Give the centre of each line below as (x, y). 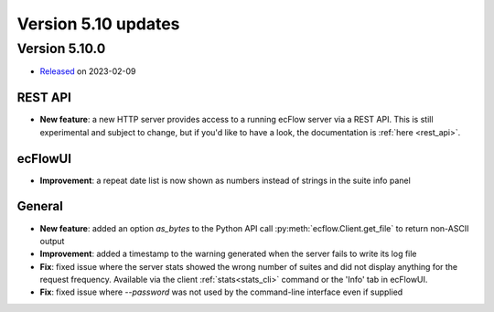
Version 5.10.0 (61, 48)
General (40, 206)
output (52, 241)
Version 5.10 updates (98, 24)
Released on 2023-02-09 (88, 71)
